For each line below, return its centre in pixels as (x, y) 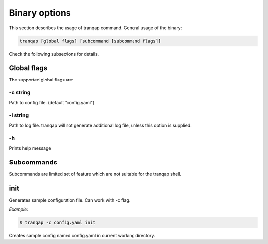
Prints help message (30, 148)
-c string (20, 93)
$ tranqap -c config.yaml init (58, 223)
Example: (19, 209)
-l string (19, 115)
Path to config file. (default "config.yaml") (52, 102)
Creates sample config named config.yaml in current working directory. (82, 236)
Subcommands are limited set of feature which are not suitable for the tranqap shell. (95, 174)
